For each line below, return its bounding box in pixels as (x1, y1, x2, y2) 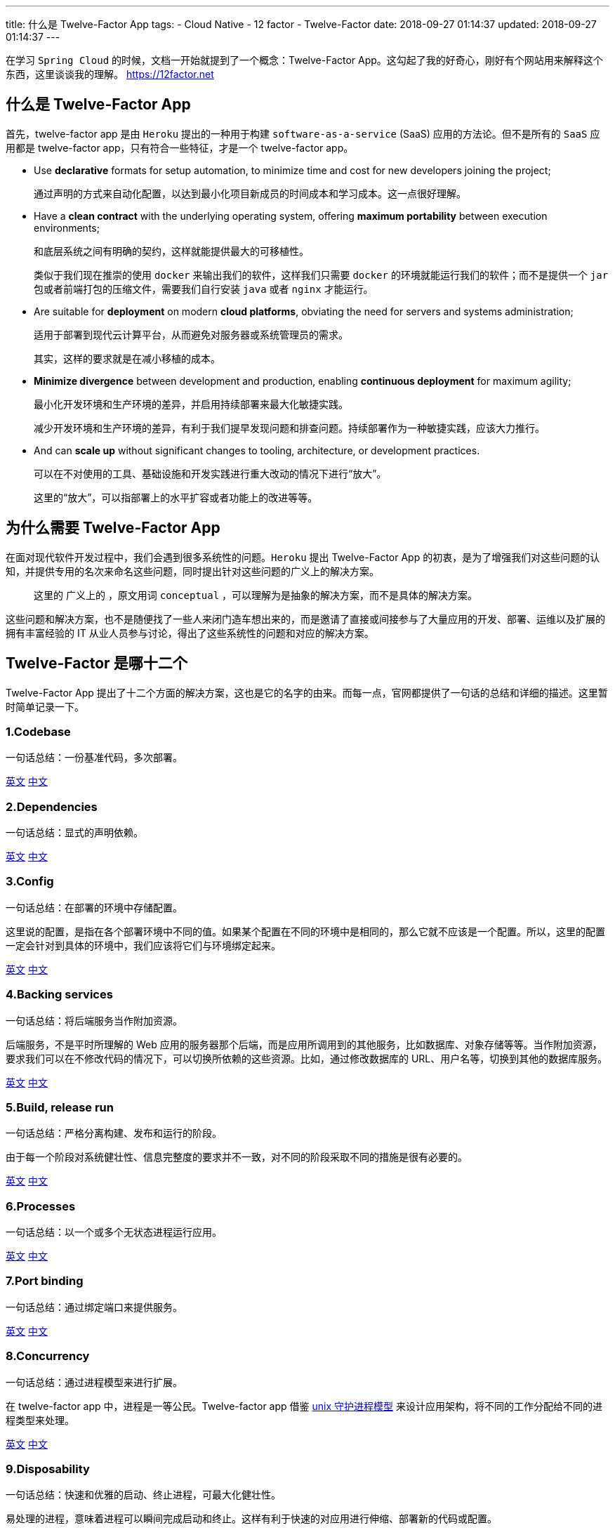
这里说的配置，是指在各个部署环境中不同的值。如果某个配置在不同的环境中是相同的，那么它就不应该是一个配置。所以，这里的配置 (6, 925, 605, 937)
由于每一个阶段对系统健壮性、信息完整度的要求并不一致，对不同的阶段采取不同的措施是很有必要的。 (6, 1151, 468, 1163)
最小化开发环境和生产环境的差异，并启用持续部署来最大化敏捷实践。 (34, 397, 348, 410)
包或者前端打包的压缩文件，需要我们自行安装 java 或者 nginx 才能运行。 (34, 282, 373, 295)
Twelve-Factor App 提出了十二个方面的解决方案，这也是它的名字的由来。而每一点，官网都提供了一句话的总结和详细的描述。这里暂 (6, 686, 608, 699)
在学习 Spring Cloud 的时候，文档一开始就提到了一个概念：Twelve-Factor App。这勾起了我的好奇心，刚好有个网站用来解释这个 (6, 54, 603, 66)
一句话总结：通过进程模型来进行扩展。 (6, 1376, 183, 1388)
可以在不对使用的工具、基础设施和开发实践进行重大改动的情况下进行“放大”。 (34, 467, 387, 480)
